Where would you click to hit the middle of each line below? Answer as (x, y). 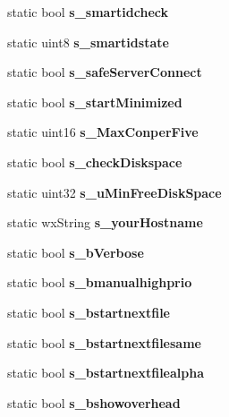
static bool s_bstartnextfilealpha (106, 373)
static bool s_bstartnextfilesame (104, 342)
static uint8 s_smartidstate (88, 42)
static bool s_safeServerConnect (105, 72)
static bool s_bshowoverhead (94, 402)
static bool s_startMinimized (95, 102)
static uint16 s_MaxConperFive (103, 132)
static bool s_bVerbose (76, 252)
